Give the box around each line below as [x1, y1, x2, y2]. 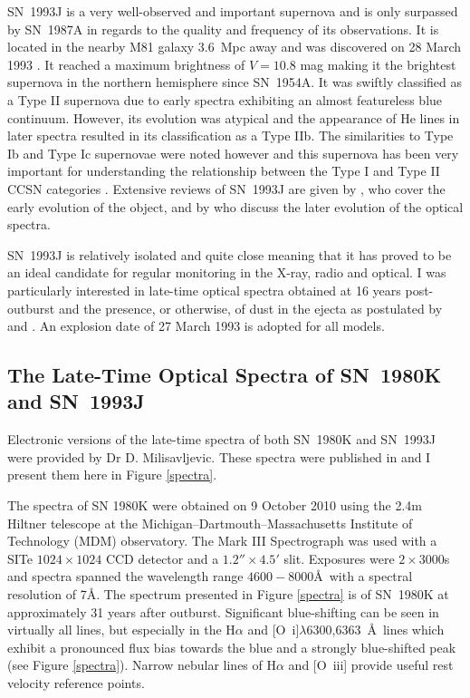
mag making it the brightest [300, 54, 456, 73]
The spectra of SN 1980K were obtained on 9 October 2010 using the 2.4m [7, 496, 422, 515]
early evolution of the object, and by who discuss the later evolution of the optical [7, 197, 464, 216]
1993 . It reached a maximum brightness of [7, 54, 245, 73]
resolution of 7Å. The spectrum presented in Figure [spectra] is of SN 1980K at [7, 585, 449, 604]
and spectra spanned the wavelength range [7, 567, 244, 586]
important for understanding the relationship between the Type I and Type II [7, 161, 440, 180]
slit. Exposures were [283, 548, 395, 567]
